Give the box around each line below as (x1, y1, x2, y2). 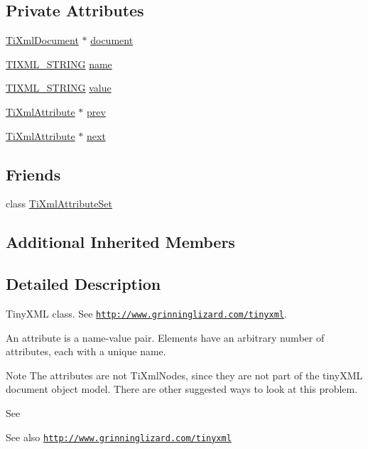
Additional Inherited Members (6, 231, 235, 253)
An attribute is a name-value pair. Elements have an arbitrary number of (6, 330, 325, 345)
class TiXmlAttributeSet (6, 196, 112, 211)
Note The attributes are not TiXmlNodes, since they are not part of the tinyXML (6, 367, 363, 382)
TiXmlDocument (6, 33, 79, 48)
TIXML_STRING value (6, 80, 112, 95)
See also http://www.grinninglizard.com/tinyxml (6, 429, 232, 444)
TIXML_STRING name (6, 56, 112, 71)
